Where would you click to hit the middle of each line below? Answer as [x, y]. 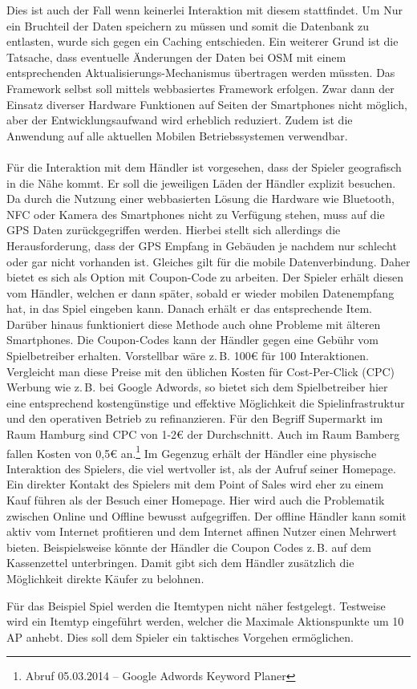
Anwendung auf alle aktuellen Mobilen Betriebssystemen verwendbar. [177, 135]
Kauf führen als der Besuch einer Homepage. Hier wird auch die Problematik [196, 500]
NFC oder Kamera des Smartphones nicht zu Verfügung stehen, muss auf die [196, 214]
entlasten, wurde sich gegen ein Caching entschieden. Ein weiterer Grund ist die [202, 41]
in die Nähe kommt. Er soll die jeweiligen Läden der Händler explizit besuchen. [201, 182]
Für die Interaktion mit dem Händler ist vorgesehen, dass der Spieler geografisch [204, 166]
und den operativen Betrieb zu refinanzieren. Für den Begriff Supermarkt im [195, 418]
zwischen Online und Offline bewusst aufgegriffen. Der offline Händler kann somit [206, 515]
